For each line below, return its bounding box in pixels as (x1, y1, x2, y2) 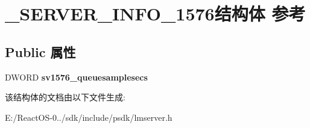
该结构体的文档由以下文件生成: (5, 91, 125, 103)
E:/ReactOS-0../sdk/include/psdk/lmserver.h (5, 111, 172, 123)
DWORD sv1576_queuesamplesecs (5, 70, 148, 83)
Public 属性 (5, 42, 76, 61)
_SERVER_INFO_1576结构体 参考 (5, 1, 306, 26)
